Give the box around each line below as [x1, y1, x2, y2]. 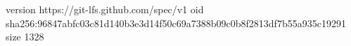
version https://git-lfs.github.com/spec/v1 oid [6, 2, 204, 16]
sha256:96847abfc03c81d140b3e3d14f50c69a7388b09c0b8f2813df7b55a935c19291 [6, 15, 346, 30]
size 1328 [6, 29, 44, 44]
